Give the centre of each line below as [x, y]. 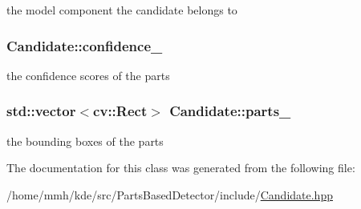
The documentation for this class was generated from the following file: [181, 168]
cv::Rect [120, 111]
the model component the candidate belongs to [122, 10]
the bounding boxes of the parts [85, 141]
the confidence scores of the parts [88, 75]
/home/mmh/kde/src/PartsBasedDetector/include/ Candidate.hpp [170, 194]
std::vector [41, 111]
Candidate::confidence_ [85, 45]
